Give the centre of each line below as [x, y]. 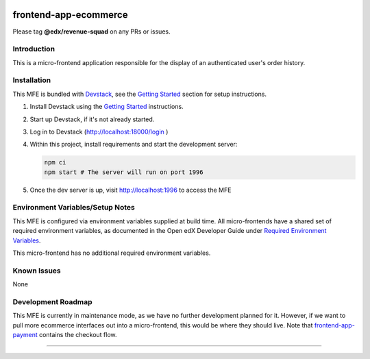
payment [25, 335]
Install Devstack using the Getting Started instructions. [107, 107]
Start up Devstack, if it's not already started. [92, 119]
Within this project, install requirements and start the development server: [134, 145]
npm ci [55, 162]
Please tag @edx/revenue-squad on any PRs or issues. [91, 32]
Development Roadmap [52, 301]
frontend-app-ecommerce [70, 15]
